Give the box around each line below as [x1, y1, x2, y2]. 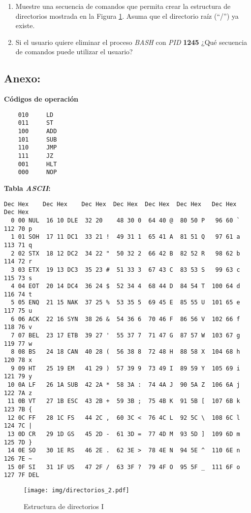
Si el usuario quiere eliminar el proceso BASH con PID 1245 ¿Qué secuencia [15, 37, 248, 47]
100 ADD [18, 128, 57, 135]
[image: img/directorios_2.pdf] [24, 486, 129, 494]
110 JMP [18, 144, 57, 151]
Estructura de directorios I [24, 501, 104, 511]
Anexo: [4, 71, 41, 86]
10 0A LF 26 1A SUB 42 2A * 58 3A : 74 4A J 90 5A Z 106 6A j [7, 381, 240, 389]
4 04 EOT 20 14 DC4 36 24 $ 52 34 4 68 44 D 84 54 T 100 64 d [11, 283, 240, 290]
